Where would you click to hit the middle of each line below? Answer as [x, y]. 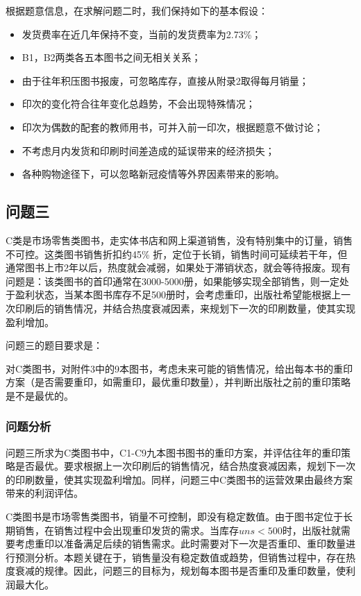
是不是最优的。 [40, 395]
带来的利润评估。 [44, 493]
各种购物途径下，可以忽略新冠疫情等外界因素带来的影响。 [153, 174]
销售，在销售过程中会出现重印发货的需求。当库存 [127, 530]
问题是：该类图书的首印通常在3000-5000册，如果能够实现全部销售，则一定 [173, 281]
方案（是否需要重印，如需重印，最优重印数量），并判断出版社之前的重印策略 [178, 382]
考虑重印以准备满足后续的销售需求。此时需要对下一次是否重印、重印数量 [180, 544]
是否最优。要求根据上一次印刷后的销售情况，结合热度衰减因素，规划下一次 [185, 466]
